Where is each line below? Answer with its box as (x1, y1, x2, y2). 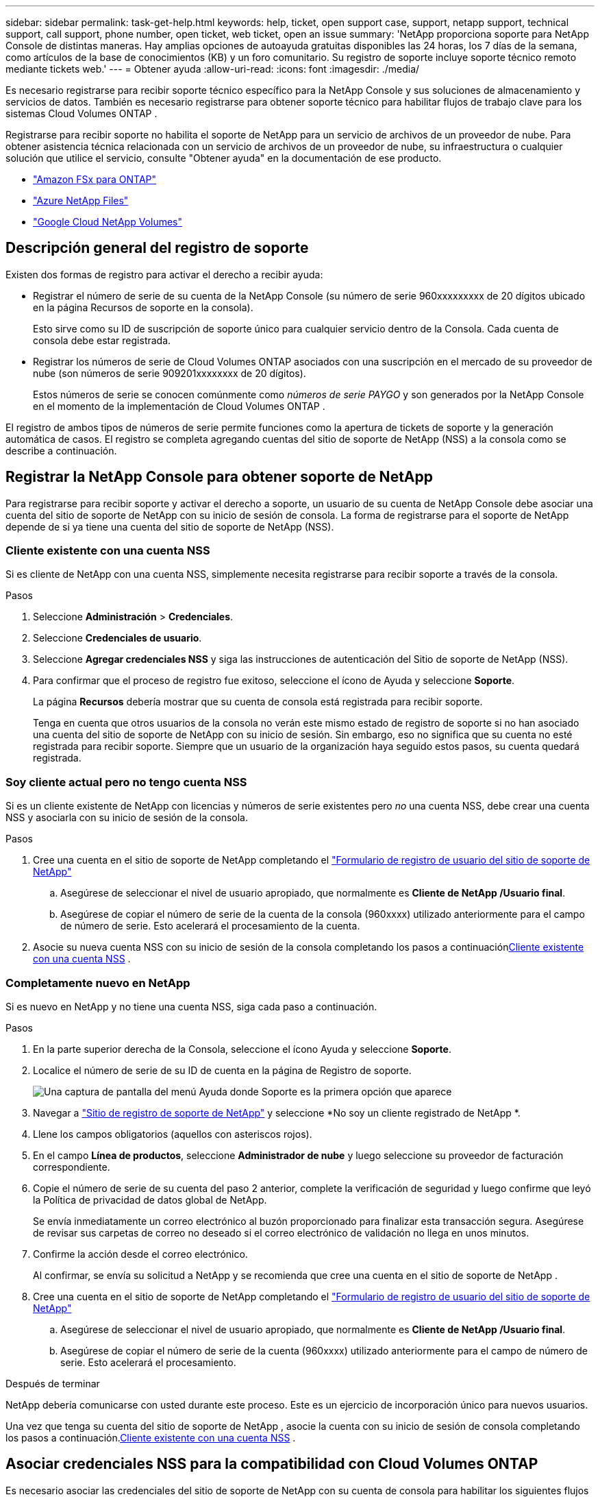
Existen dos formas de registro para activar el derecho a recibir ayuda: (5, 268, 323, 280)
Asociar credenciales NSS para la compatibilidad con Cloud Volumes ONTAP (5, 1455, 538, 1473)
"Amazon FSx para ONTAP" (33, 173, 157, 185)
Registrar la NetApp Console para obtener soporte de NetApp (5, 468, 433, 486)
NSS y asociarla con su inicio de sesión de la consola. (5, 812, 249, 824)
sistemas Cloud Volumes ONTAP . (5, 108, 158, 119)
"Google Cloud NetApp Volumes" (33, 216, 183, 228)
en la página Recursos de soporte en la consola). (33, 301, 253, 313)
